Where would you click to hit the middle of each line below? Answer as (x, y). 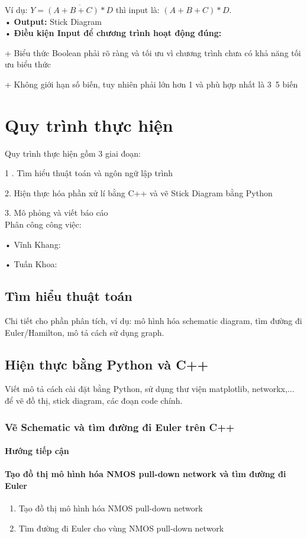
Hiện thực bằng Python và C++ (107, 364)
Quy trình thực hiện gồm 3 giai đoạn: (73, 153)
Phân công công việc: (43, 224)
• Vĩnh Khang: (33, 244)
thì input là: (138, 9)
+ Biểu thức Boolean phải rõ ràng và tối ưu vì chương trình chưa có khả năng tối (153, 52)
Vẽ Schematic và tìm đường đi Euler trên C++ (120, 427)
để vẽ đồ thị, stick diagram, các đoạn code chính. (94, 401)
